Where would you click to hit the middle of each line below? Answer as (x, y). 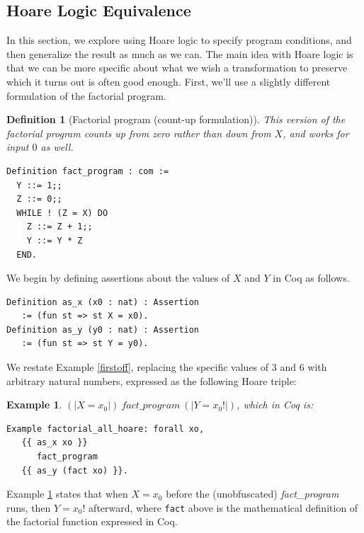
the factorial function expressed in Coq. (92, 521)
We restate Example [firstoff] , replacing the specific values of (138, 367)
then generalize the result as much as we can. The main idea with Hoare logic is (180, 53)
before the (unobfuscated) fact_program (252, 494)
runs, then (29, 507)
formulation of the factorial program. (86, 95)
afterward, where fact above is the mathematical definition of (223, 507)
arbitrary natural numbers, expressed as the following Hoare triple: (152, 380)
